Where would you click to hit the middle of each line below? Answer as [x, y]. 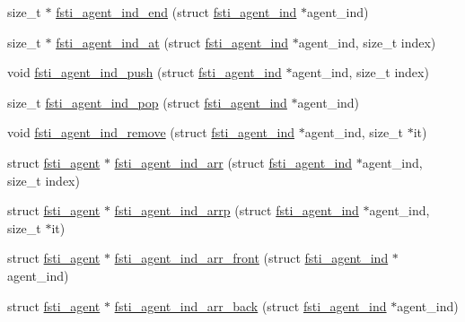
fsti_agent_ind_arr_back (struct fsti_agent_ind [250, 305]
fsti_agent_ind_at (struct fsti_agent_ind [172, 42]
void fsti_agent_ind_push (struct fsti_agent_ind [145, 72]
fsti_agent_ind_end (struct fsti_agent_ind [176, 12]
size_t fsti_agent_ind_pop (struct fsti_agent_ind [147, 102]
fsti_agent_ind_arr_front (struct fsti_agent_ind [251, 258]
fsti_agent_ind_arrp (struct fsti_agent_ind [237, 210]
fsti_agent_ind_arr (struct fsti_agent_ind [233, 162]
